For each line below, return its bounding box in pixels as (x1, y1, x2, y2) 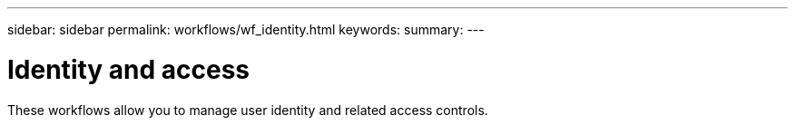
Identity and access (7, 53, 250, 85)
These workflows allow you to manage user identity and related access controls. (7, 101, 488, 118)
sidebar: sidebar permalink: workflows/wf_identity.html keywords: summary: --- (7, 22, 485, 37)
